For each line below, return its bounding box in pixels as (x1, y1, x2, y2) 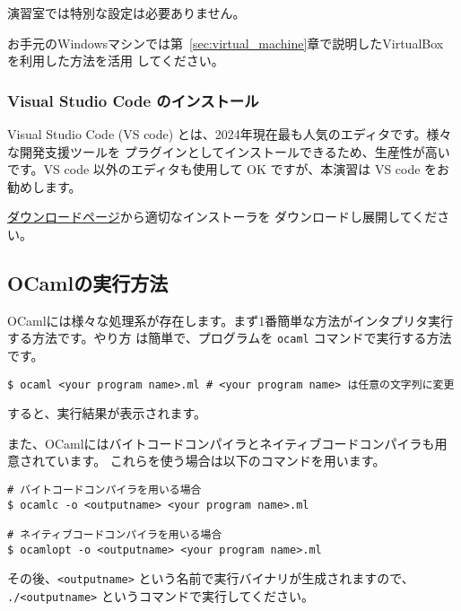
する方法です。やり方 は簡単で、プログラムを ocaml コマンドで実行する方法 (7, 328, 452, 347)
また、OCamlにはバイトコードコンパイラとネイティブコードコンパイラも (7, 433, 435, 452)
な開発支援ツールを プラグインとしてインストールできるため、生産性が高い (7, 142, 450, 161)
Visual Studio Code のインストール (7, 89, 259, 111)
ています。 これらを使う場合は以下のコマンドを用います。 (44, 451, 386, 470)
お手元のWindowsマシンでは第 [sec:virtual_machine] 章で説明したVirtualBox (7, 33, 444, 52)
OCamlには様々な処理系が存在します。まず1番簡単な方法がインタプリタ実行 (7, 310, 454, 329)
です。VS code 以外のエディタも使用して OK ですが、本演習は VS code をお (7, 160, 450, 179)
